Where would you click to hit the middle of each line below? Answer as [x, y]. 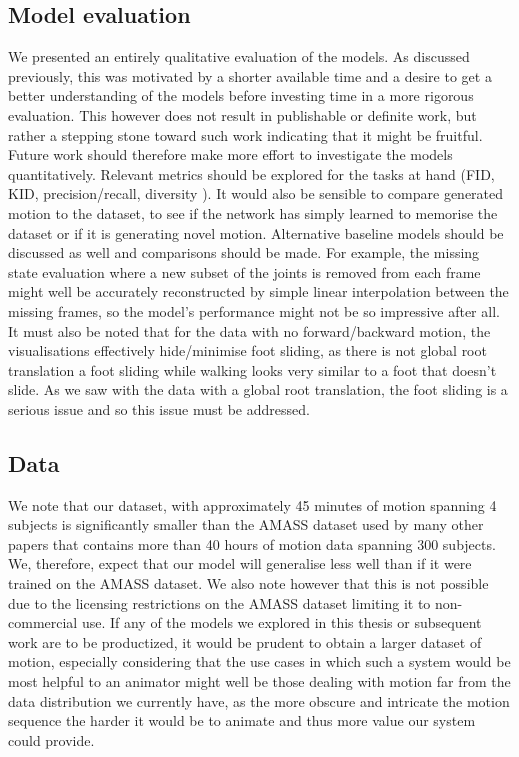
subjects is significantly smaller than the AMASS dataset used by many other [246, 524]
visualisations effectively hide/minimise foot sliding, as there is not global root [247, 350]
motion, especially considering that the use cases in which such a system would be [259, 661]
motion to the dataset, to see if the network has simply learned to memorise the [253, 212]
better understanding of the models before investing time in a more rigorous [241, 95]
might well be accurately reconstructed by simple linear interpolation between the [258, 291]
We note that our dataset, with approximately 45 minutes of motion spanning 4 [252, 504]
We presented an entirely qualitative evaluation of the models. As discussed [239, 56]
